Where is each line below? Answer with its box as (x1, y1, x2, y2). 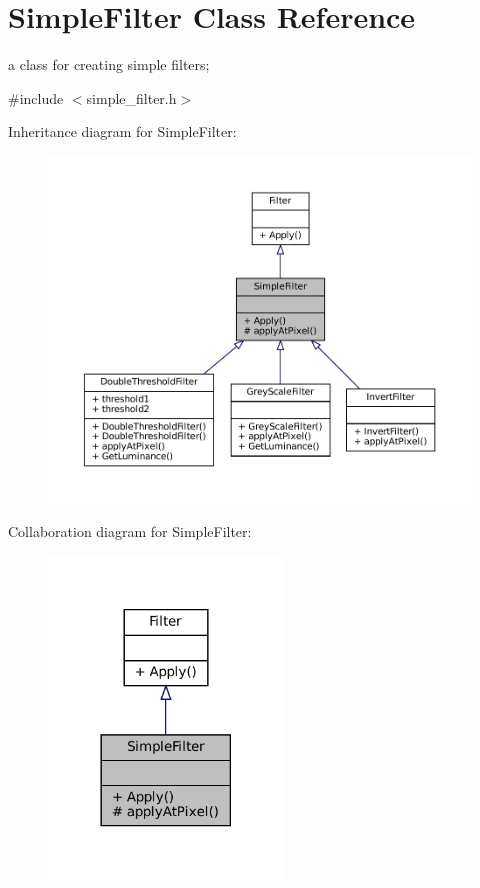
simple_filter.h (86, 87, 177, 108)
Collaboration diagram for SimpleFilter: (8, 520, 252, 541)
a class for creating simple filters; (8, 54, 210, 75)
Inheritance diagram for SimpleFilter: (8, 121, 237, 142)
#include (8, 87, 64, 108)
